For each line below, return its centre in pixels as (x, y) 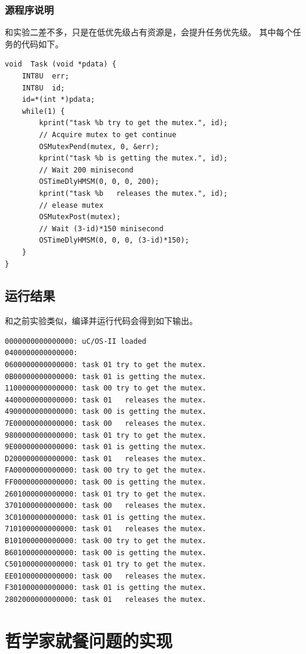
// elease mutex (71, 205)
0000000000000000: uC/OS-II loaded (76, 341)
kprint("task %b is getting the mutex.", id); (134, 158)
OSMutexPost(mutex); (80, 217)
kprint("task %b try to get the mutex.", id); (134, 123)
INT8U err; (46, 76)
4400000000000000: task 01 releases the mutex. (106, 400)
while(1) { (43, 111)
